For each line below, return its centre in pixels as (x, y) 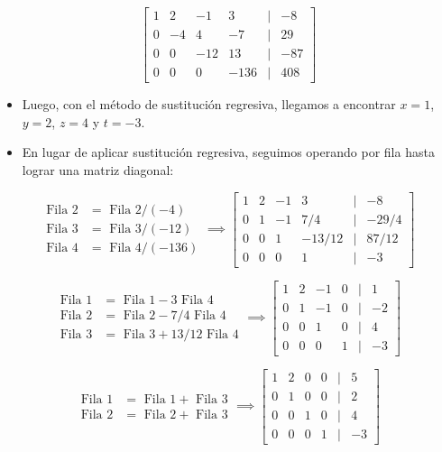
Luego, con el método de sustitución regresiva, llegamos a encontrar (209, 104)
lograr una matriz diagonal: (98, 169)
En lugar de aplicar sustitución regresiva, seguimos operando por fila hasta (228, 152)
